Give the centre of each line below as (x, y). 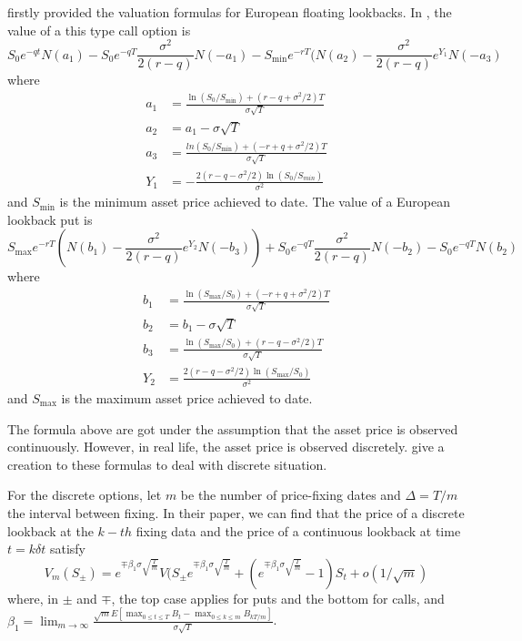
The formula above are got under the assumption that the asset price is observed (233, 428)
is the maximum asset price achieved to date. (187, 398)
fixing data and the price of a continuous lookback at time (298, 530)
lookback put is (50, 219)
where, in (33, 598)
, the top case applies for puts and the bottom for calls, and (278, 598)
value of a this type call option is (99, 30)
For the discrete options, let (85, 495)
